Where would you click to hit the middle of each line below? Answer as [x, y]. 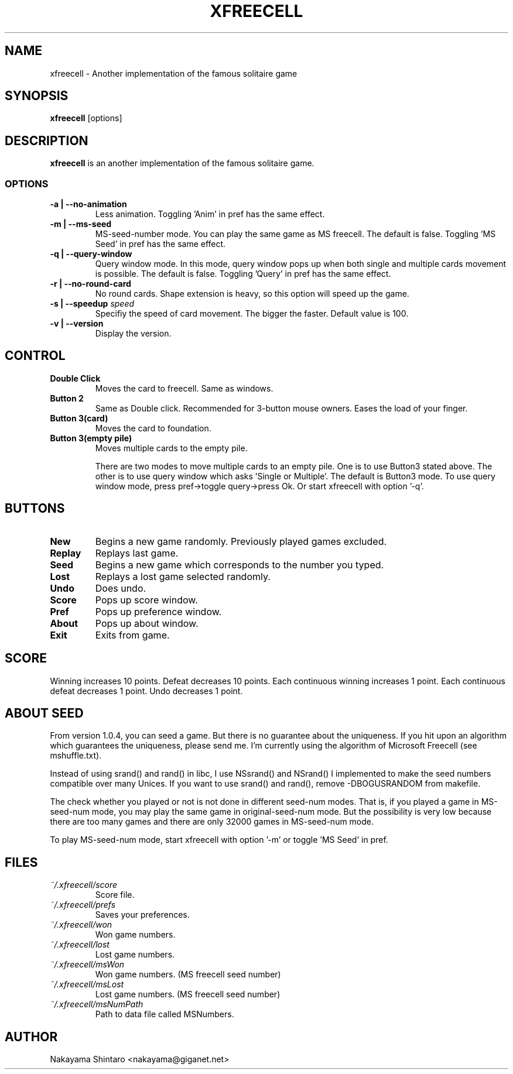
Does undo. [121, 588]
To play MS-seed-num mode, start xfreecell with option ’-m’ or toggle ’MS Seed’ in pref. [219, 840]
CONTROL [35, 356]
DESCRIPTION [47, 140]
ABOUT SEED [44, 713]
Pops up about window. [147, 623]
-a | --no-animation [88, 204]
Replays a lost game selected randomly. [183, 576]
